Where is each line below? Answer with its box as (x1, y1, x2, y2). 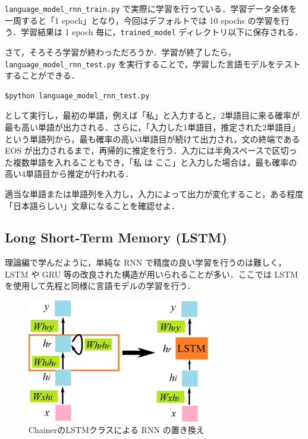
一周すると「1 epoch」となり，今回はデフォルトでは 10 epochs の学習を (5, 14, 281, 26)
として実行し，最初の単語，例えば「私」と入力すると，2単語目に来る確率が (5, 109, 300, 122)
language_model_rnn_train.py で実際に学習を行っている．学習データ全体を (5, 2, 297, 14)
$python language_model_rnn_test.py (5, 91, 150, 100)
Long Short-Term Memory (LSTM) (5, 228, 227, 247)
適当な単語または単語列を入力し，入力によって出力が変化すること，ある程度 (5, 187, 304, 200)
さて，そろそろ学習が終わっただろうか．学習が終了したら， (5, 45, 237, 58)
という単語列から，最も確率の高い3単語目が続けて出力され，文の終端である (5, 132, 300, 145)
